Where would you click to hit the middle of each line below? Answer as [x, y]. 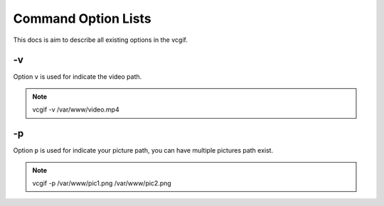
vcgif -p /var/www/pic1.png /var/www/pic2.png [102, 183]
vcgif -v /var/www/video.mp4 [76, 109]
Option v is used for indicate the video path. [78, 77]
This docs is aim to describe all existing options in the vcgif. [100, 40]
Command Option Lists [82, 18]
